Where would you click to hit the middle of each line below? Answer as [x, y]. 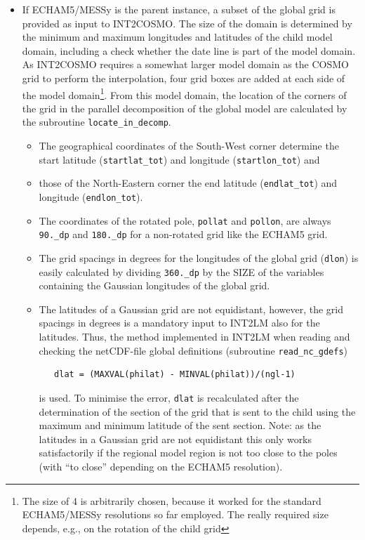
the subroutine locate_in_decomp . [97, 122]
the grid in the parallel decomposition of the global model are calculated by [185, 108]
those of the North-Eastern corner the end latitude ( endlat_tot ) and [188, 183]
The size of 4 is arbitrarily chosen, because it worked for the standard [172, 500]
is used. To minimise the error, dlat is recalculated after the [169, 397]
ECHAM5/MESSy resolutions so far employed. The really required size [175, 514]
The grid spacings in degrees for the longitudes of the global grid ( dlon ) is [199, 257]
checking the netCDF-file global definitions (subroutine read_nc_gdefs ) [193, 350]
